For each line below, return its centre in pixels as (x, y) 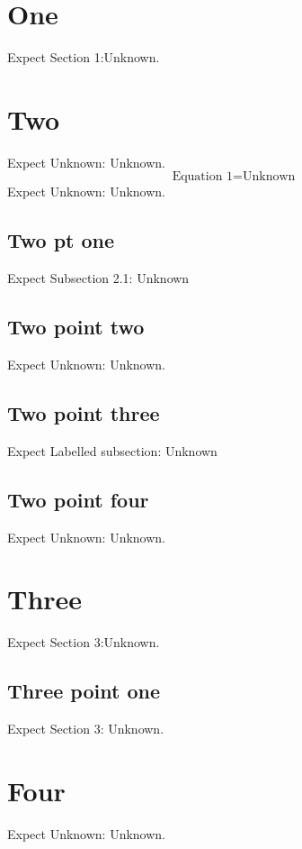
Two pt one (61, 240)
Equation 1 (203, 177)
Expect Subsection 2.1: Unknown (98, 278)
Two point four (78, 499)
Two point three (84, 413)
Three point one (84, 691)
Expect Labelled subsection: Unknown (112, 450)
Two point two (76, 327)
